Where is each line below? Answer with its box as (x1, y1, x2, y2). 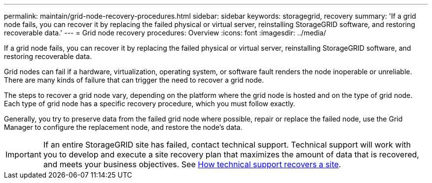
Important (5, 150, 41, 159)
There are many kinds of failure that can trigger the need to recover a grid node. (4, 76, 264, 84)
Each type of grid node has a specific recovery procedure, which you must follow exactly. (4, 99, 295, 108)
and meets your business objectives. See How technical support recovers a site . (43, 159, 341, 169)
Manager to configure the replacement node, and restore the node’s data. (4, 123, 243, 131)
